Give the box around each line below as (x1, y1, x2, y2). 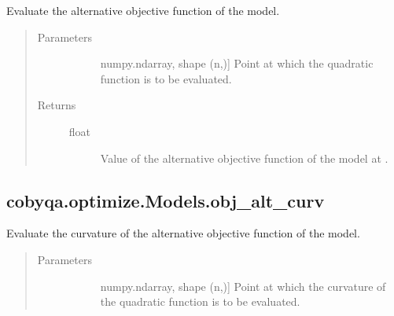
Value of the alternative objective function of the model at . (100, 149, 388, 166)
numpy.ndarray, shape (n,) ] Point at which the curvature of (100, 277, 386, 294)
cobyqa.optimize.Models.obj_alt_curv (6, 188, 325, 212)
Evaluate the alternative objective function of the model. (6, 2, 280, 18)
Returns (37, 97, 76, 113)
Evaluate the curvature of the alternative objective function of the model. (6, 225, 360, 241)
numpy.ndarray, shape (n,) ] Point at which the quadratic (100, 55, 374, 72)
